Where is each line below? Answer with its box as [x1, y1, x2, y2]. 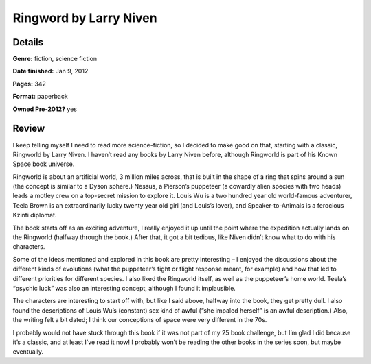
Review [12, 123, 45, 134]
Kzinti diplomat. [12, 211, 57, 219]
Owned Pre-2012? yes [12, 105, 77, 113]
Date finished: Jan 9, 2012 [12, 67, 89, 75]
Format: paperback [12, 93, 68, 101]
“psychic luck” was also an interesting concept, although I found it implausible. [12, 284, 236, 292]
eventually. [12, 348, 44, 356]
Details [12, 36, 44, 48]
